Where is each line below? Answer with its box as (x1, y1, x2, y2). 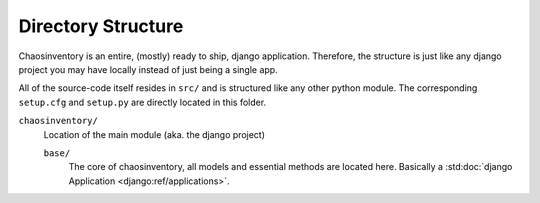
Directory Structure (18, 15, 184, 37)
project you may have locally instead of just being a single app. (18, 63, 279, 75)
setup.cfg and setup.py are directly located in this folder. (18, 96, 267, 108)
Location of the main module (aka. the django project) (43, 128, 265, 140)
